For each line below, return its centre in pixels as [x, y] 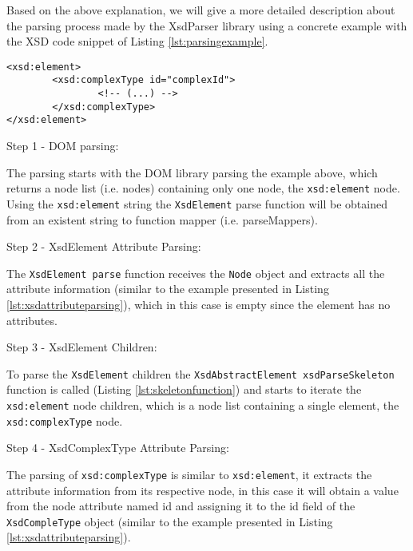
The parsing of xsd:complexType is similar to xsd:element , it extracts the [189, 474]
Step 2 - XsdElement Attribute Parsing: [104, 246]
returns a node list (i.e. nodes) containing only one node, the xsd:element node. [203, 188]
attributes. [32, 320]
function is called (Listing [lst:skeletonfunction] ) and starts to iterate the [184, 389]
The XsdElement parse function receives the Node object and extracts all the [196, 273]
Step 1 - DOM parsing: [63, 146]
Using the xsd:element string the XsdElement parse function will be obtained [197, 203]
